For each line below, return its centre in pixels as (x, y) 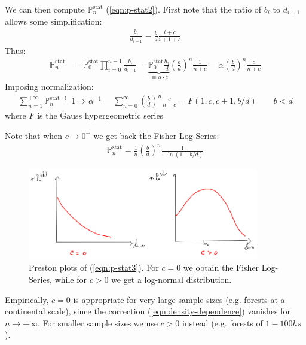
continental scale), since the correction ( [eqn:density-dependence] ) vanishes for (148, 311)
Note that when (34, 135)
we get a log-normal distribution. (172, 279)
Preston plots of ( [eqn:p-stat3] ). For (94, 267)
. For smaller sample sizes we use (98, 323)
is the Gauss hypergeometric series (100, 115)
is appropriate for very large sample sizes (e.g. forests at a (179, 299)
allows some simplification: (53, 21)
